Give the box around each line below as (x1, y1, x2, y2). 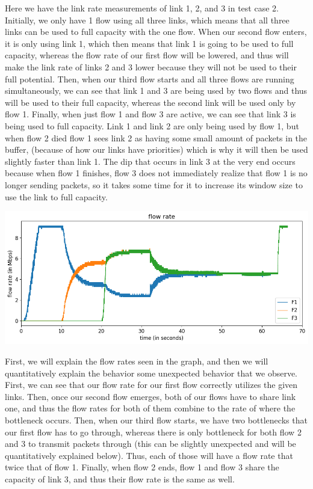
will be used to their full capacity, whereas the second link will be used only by (5, 96, 296, 108)
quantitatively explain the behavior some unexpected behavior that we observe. (5, 366, 298, 379)
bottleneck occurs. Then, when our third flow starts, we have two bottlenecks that (5, 414, 308, 426)
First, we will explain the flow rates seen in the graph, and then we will (5, 355, 268, 368)
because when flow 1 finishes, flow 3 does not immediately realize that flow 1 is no (5, 167, 308, 179)
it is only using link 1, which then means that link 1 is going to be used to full (5, 37, 294, 49)
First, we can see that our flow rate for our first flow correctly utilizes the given (5, 378, 298, 391)
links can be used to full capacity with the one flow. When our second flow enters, (5, 25, 307, 38)
